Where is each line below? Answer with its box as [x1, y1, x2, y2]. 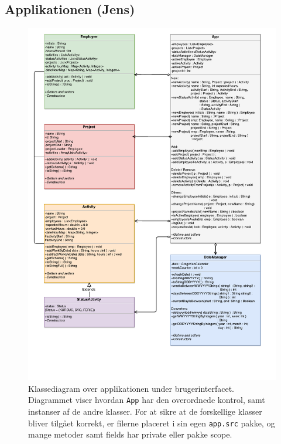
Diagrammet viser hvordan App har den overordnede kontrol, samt [28, 394, 265, 406]
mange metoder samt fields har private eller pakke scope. [28, 428, 232, 440]
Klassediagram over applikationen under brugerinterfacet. [28, 382, 234, 394]
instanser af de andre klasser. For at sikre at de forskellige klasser [28, 405, 262, 417]
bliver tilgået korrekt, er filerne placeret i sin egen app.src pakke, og [28, 416, 275, 429]
